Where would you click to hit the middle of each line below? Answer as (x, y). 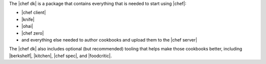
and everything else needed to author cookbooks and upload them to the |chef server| (109, 40)
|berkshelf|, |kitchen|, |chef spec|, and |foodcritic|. (60, 56)
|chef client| (34, 13)
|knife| (28, 19)
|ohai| (27, 26)
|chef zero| (33, 33)
